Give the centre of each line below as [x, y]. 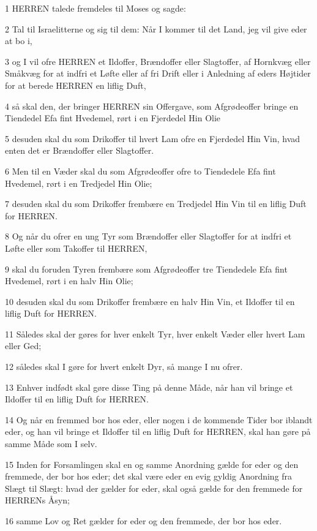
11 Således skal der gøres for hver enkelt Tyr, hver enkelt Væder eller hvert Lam [155, 333]
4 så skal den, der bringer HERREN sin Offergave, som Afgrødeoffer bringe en [152, 106]
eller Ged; [23, 346]
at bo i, [19, 41]
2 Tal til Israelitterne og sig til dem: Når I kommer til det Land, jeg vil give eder [156, 28]
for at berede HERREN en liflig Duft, [76, 85]
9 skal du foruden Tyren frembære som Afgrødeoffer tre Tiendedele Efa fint [146, 269]
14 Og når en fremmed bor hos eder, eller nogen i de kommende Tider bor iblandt [159, 419]
